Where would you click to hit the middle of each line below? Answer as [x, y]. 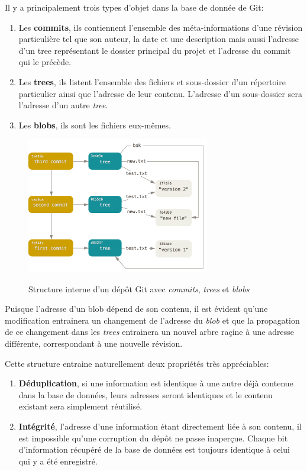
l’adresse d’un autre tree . [63, 105]
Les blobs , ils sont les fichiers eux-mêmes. [95, 125]
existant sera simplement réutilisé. [80, 406]
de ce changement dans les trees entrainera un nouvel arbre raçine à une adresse [150, 332]
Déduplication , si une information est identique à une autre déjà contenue [156, 383]
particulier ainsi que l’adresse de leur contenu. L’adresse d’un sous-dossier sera [160, 93]
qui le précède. [45, 62]
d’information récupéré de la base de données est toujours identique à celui [154, 449]
